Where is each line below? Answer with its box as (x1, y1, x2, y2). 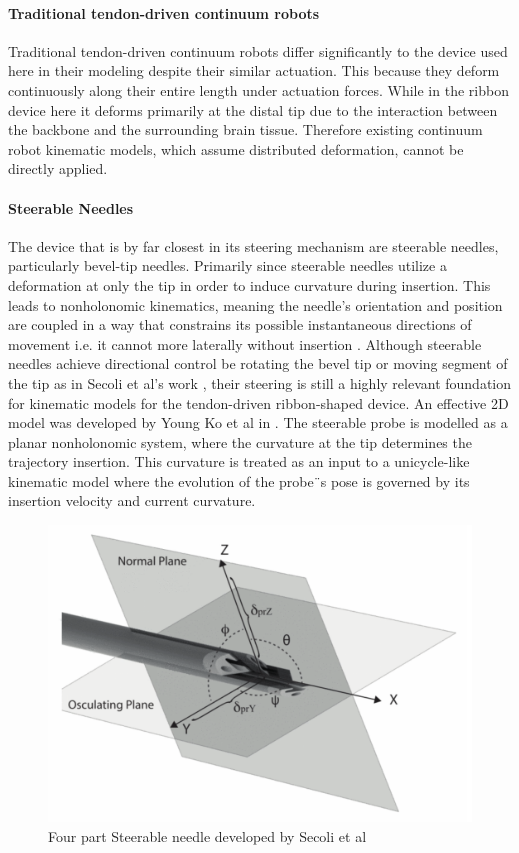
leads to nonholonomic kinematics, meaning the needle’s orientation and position (8, 294, 503, 315)
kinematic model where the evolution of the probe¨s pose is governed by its (8, 470, 470, 491)
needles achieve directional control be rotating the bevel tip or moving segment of (8, 353, 508, 374)
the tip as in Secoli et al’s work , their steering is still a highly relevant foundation (8, 372, 512, 393)
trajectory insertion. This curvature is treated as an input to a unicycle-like (8, 451, 470, 472)
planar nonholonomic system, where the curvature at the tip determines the (8, 431, 472, 452)
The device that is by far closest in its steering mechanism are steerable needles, (8, 235, 499, 256)
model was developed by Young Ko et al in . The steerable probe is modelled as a (8, 412, 508, 433)
